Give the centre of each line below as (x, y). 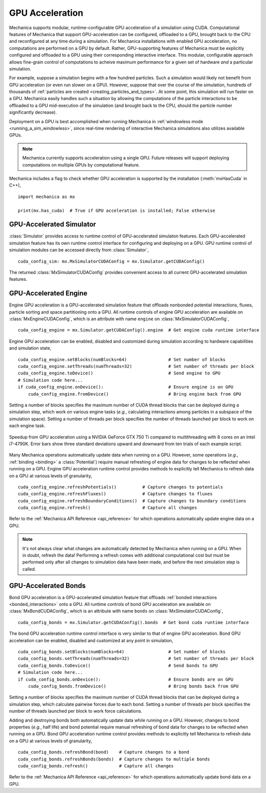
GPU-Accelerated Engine (48, 293)
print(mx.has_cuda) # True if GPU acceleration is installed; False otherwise (116, 210)
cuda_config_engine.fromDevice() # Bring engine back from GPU (134, 394)
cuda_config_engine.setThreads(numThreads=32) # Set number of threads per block (136, 366)
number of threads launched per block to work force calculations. (76, 711)
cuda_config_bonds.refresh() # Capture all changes (96, 766)
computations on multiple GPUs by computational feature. (81, 165)
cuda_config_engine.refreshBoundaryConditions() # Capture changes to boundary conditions (132, 501)
